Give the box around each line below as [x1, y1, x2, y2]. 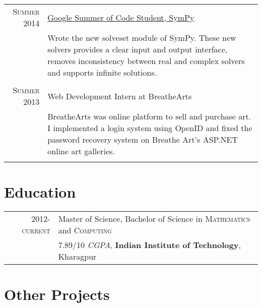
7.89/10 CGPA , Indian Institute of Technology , [58, 239, 241, 251]
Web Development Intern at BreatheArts [47, 90, 192, 102]
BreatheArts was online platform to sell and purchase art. [47, 110, 251, 122]
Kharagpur [58, 251, 97, 263]
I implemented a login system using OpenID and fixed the [47, 122, 252, 134]
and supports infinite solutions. [47, 67, 157, 78]
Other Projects [4, 284, 110, 304]
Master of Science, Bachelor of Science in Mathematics [58, 213, 250, 225]
